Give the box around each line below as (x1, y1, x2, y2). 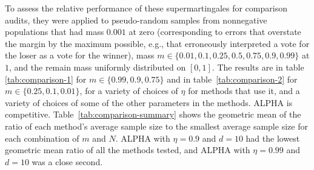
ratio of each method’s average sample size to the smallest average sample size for (5, 119, 308, 132)
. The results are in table (212, 60, 304, 73)
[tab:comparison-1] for (5, 72, 87, 85)
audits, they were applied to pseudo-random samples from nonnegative (5, 13, 267, 26)
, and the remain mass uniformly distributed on (9, 60, 186, 73)
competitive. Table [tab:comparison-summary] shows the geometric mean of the (5, 108, 301, 121)
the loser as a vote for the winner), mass (5, 49, 155, 61)
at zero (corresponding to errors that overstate (129, 25, 301, 38)
